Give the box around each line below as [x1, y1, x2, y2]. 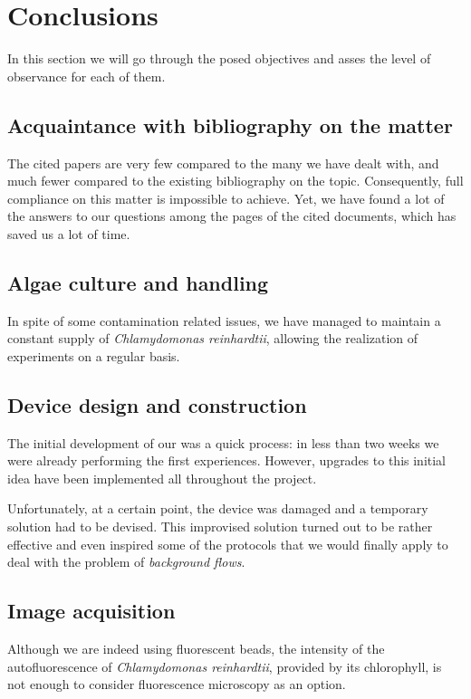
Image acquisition [7, 597, 176, 625]
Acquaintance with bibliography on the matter [7, 110, 453, 139]
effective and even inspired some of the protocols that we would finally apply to [7, 534, 448, 553]
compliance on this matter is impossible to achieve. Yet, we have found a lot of [7, 188, 445, 207]
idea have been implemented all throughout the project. [7, 468, 317, 487]
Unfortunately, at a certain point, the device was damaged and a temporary [7, 499, 428, 518]
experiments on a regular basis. [7, 346, 180, 365]
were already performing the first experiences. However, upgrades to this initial [7, 451, 447, 470]
